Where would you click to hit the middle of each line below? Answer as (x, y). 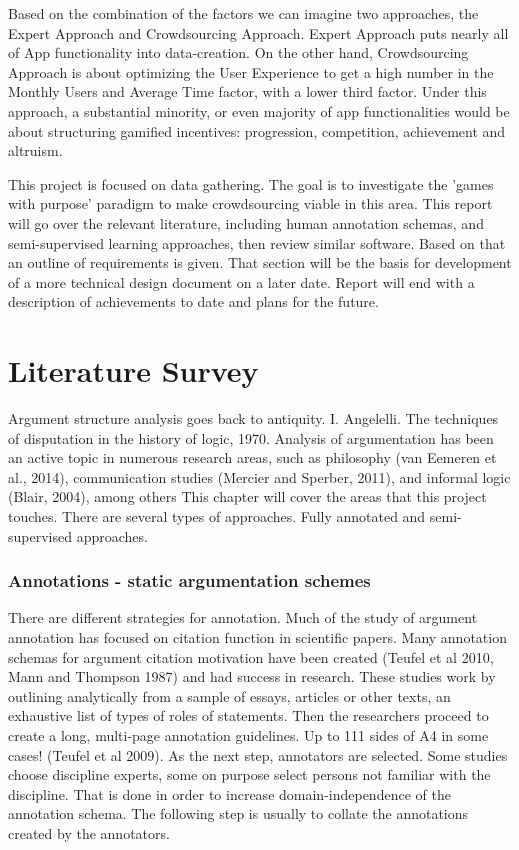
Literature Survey (133, 370)
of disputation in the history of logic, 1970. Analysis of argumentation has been (251, 437)
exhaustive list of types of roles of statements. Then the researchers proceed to (248, 715)
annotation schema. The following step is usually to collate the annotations (238, 813)
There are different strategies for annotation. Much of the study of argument (243, 617)
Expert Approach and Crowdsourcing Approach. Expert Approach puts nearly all (258, 32)
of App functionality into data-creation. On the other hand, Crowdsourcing (238, 52)
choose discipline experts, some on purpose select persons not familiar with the (249, 774)
